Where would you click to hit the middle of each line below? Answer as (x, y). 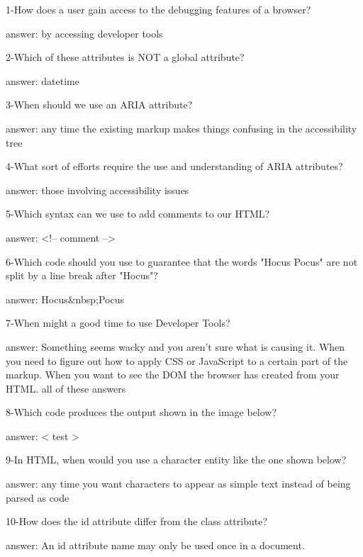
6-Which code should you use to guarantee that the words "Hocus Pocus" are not (182, 261)
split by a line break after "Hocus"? (82, 275)
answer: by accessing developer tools (84, 33)
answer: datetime (43, 80)
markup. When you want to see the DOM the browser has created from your (173, 375)
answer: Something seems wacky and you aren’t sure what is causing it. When (175, 346)
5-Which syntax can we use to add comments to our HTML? (138, 214)
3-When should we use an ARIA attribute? (99, 105)
